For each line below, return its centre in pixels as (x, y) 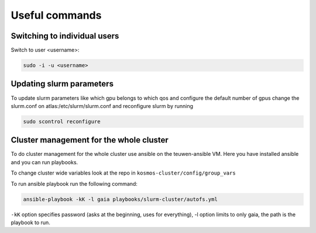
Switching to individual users (65, 36)
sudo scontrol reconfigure (62, 121)
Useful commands (56, 15)
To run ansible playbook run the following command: (74, 183)
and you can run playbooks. (44, 162)
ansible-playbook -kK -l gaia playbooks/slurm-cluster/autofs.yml (120, 199)
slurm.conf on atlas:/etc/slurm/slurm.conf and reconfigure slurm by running (102, 106)
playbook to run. (31, 222)
